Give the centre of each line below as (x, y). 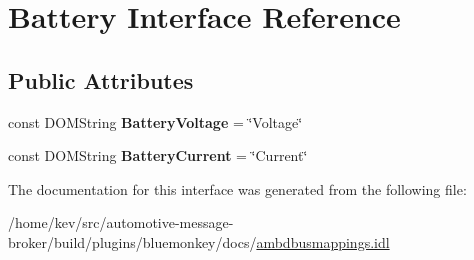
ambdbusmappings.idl (323, 241)
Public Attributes (101, 79)
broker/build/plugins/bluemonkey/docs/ (132, 241)
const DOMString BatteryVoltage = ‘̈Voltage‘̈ (155, 121)
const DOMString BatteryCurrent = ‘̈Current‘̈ (158, 155)
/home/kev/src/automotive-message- (121, 222)
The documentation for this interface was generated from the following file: (237, 188)
